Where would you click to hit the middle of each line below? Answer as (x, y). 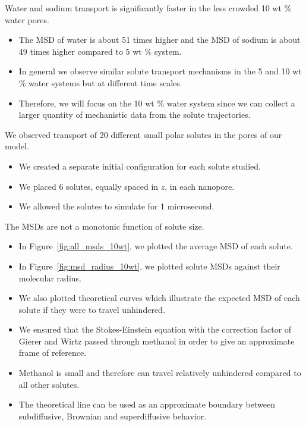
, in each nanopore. (200, 186)
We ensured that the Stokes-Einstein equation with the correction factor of (155, 329)
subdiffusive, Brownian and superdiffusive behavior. (113, 416)
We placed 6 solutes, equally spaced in (89, 186)
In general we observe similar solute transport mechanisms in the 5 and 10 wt (160, 71)
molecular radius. (50, 278)
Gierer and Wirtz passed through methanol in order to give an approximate (157, 341)
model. (17, 146)
